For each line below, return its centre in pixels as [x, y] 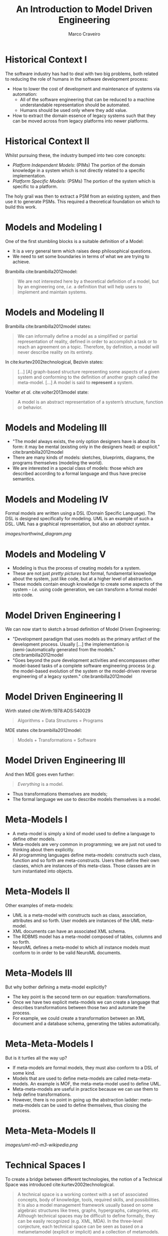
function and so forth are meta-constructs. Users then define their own [86, 860]
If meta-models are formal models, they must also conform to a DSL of [85, 1068]
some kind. [24, 1073]
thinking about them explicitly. [43, 850]
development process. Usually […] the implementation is [71, 644]
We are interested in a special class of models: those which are [77, 468]
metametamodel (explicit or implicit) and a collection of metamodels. [88, 1231]
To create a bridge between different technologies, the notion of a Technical [84, 1179]
